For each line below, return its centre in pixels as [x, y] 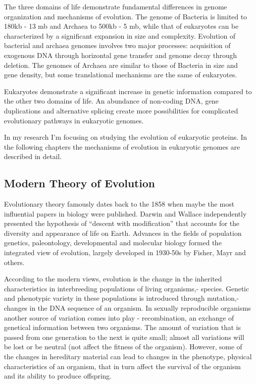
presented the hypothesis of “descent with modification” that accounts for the [122, 223]
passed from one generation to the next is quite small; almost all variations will [124, 337]
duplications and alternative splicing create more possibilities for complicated [121, 110]
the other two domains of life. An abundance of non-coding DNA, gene [111, 101]
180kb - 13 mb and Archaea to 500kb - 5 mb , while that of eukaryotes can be [121, 26]
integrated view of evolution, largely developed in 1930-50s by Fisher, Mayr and [125, 252]
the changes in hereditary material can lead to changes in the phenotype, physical [128, 357]
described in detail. [33, 156]
